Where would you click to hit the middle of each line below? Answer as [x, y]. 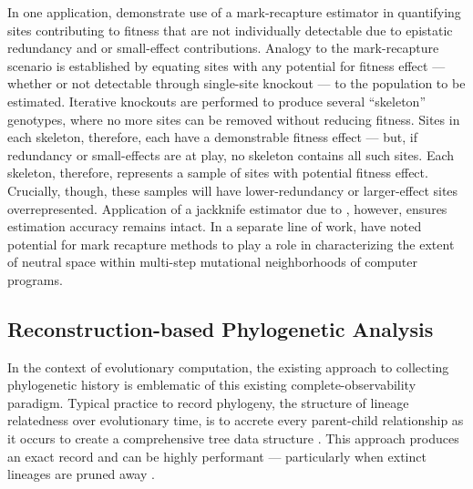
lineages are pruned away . [81, 474]
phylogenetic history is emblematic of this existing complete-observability [212, 385]
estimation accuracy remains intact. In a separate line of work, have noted [215, 226]
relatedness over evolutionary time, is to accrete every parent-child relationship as [236, 420]
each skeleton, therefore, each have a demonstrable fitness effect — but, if [212, 137]
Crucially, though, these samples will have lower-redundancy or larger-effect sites [233, 190]
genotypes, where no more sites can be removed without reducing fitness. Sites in [234, 119]
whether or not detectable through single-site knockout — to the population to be [236, 83]
